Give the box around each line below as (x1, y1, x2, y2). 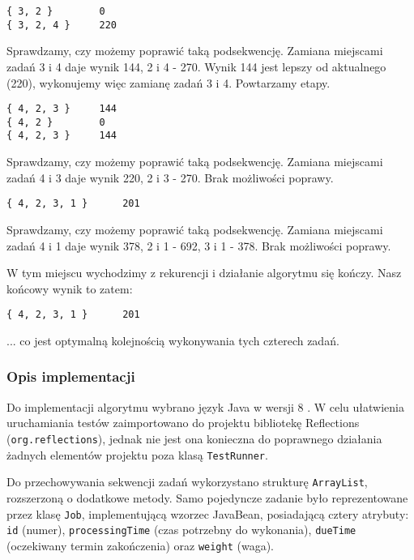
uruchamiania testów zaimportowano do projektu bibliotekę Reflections (6, 414, 360, 431)
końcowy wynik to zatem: (6, 280, 133, 297)
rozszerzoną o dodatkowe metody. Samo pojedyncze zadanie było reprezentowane (6, 489, 408, 506)
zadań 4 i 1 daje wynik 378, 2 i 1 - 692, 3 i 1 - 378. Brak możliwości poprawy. (6, 237, 391, 254)
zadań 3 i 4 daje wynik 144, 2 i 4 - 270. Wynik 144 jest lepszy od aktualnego (6, 58, 386, 75)
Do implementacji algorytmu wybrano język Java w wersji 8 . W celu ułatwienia (6, 398, 404, 415)
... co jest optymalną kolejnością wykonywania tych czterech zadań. (6, 331, 339, 348)
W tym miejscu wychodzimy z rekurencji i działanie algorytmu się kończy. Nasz (6, 264, 402, 281)
